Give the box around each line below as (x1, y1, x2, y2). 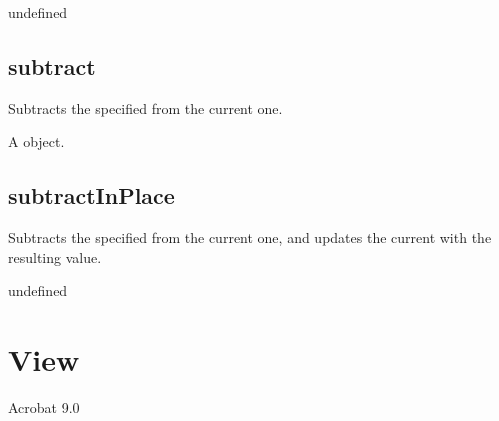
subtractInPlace (8, 180, 175, 211)
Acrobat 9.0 (8, 397, 80, 418)
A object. (8, 131, 65, 152)
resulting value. (8, 246, 102, 267)
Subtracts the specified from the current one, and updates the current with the (8, 227, 492, 248)
